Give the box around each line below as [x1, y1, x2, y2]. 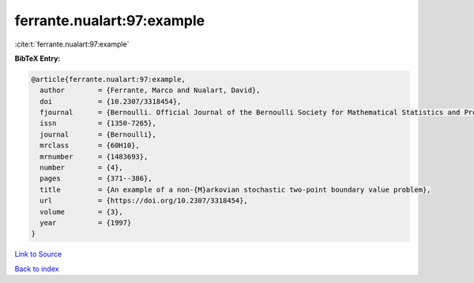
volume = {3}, [39, 207, 124, 216]
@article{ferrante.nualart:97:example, [31, 75, 186, 84]
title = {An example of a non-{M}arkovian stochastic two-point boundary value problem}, [39, 185, 431, 194]
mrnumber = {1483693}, [39, 152, 149, 161]
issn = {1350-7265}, [39, 119, 157, 128]
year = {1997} [39, 218, 132, 227]
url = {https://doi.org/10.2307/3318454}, [39, 196, 248, 205]
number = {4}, [39, 163, 124, 173]
